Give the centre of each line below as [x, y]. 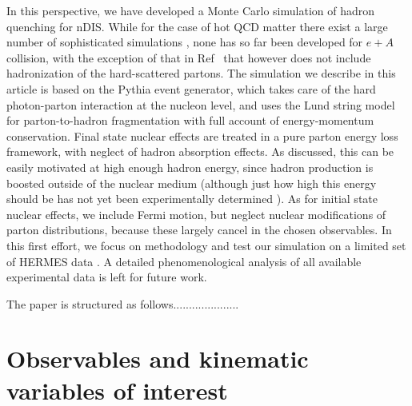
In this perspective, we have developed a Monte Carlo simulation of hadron [191, 10]
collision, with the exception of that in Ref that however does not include [189, 57]
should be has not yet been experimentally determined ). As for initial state [192, 199]
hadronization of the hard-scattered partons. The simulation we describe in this [201, 73]
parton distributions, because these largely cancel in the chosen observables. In [199, 230]
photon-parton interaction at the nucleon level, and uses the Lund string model [201, 104]
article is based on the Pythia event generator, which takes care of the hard [191, 88]
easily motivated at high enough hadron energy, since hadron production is [190, 167]
